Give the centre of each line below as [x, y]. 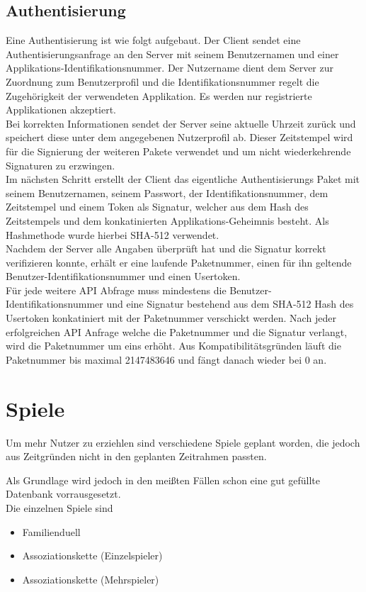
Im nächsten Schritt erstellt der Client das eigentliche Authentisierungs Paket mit [183, 179]
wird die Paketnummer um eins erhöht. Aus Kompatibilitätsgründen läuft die [173, 346]
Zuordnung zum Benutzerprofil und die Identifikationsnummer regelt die [162, 81]
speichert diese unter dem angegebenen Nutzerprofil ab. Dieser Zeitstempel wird [179, 137]
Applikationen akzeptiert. [61, 110]
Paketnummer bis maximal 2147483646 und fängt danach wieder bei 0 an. [166, 359]
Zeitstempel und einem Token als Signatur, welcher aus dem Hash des [157, 207]
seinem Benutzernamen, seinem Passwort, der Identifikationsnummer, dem [167, 192]
